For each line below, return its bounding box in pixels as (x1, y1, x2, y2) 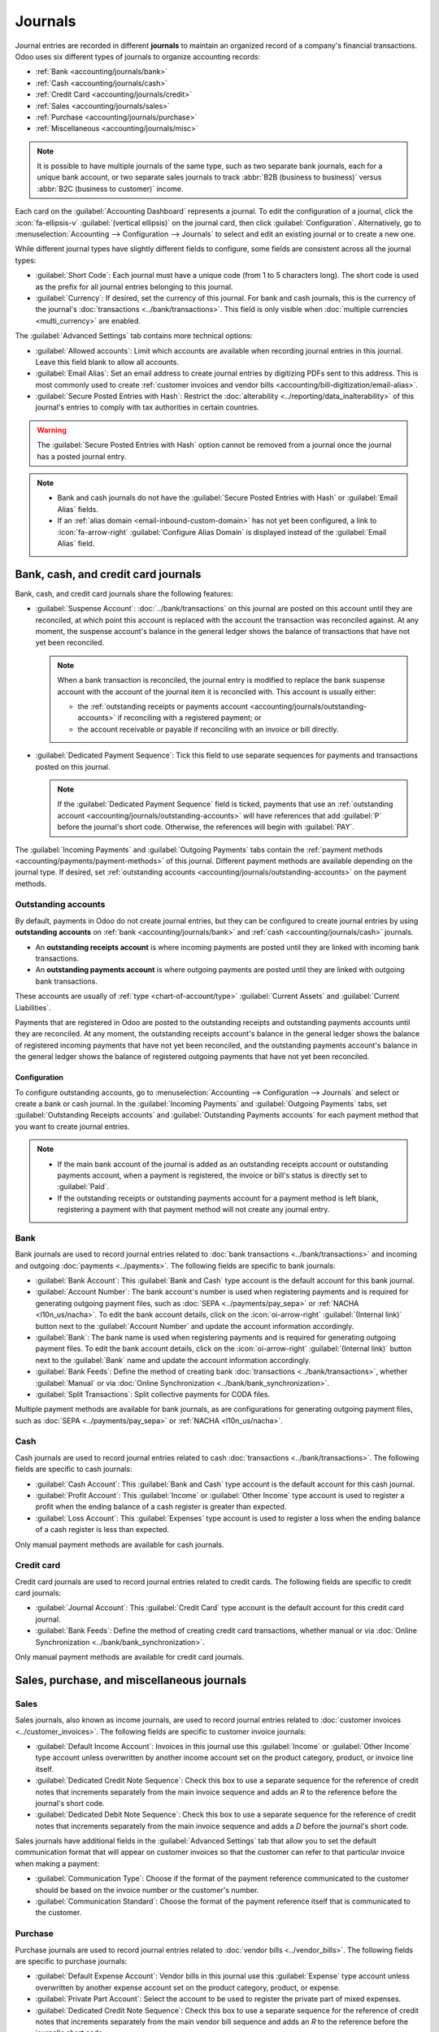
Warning (37, 425, 67, 435)
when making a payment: (15, 1858, 100, 1869)
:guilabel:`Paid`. (57, 1182, 110, 1192)
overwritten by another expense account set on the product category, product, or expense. (35, 1982, 341, 1992)
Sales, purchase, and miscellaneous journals (15, 1673, 247, 1687)
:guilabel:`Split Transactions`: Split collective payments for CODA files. (35, 1389, 271, 1399)
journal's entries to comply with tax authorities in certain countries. (35, 402, 259, 412)
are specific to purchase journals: (15, 1956, 128, 1966)
